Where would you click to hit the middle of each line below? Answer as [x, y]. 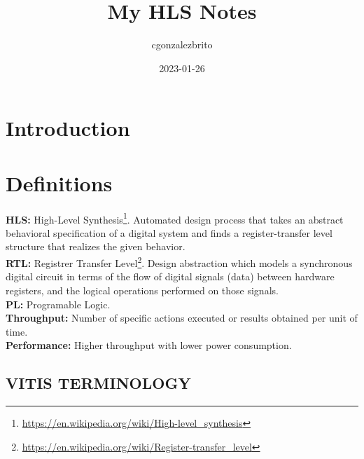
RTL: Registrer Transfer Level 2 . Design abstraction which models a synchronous [179, 262]
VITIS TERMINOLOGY [98, 383]
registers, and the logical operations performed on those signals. [142, 290]
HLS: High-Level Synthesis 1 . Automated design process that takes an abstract [175, 218]
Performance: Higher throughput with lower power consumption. [149, 345]
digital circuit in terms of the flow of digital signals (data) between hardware [170, 276]
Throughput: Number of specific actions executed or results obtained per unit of [182, 318]
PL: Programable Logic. [58, 304]
